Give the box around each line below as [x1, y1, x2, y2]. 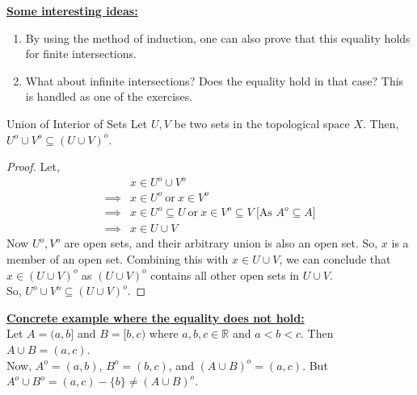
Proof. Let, [6, 158, 60, 175]
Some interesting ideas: [6, 2, 138, 19]
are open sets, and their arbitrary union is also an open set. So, [64, 235, 378, 252]
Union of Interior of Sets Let [6, 114, 148, 131]
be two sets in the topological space [174, 114, 350, 131]
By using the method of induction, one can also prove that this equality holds [25, 29, 411, 46]
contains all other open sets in [150, 266, 300, 283]
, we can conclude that [279, 250, 391, 267]
